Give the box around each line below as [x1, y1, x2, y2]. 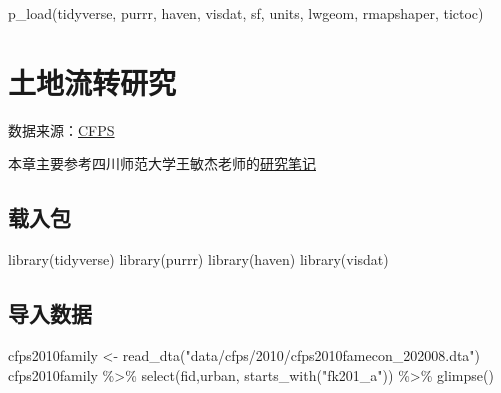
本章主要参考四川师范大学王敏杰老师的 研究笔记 [8, 153, 316, 174]
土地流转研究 [8, 61, 177, 102]
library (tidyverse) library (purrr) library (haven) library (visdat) [8, 249, 389, 270]
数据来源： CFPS [8, 119, 115, 140]
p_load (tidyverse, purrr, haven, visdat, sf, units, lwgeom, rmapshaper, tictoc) [8, 3, 484, 23]
